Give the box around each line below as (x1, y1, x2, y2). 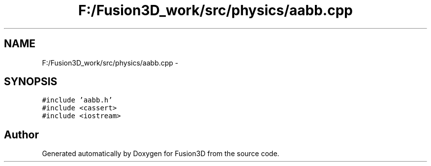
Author (4, 128, 39, 141)
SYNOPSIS (4, 75, 58, 88)
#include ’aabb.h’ (42, 96, 113, 104)
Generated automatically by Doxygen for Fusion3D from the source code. (42, 149, 279, 158)
